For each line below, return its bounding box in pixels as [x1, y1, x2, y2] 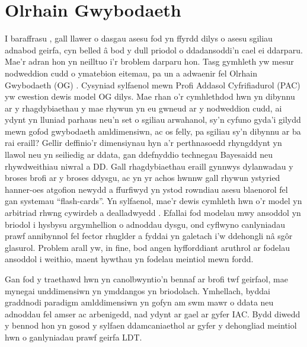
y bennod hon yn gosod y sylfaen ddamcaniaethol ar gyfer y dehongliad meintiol [5, 319, 297, 332]
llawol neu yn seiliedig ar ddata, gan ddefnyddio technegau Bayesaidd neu [5, 148, 273, 161]
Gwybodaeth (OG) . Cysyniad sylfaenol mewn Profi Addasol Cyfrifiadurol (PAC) [5, 78, 300, 91]
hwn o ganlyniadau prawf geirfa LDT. [5, 330, 142, 343]
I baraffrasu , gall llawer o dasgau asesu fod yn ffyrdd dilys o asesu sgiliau [5, 32, 273, 44]
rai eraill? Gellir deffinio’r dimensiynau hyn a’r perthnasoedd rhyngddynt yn [5, 136, 282, 149]
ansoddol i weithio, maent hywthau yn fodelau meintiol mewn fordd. [5, 253, 254, 265]
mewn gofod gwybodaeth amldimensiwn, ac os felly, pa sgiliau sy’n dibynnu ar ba [5, 125, 301, 137]
